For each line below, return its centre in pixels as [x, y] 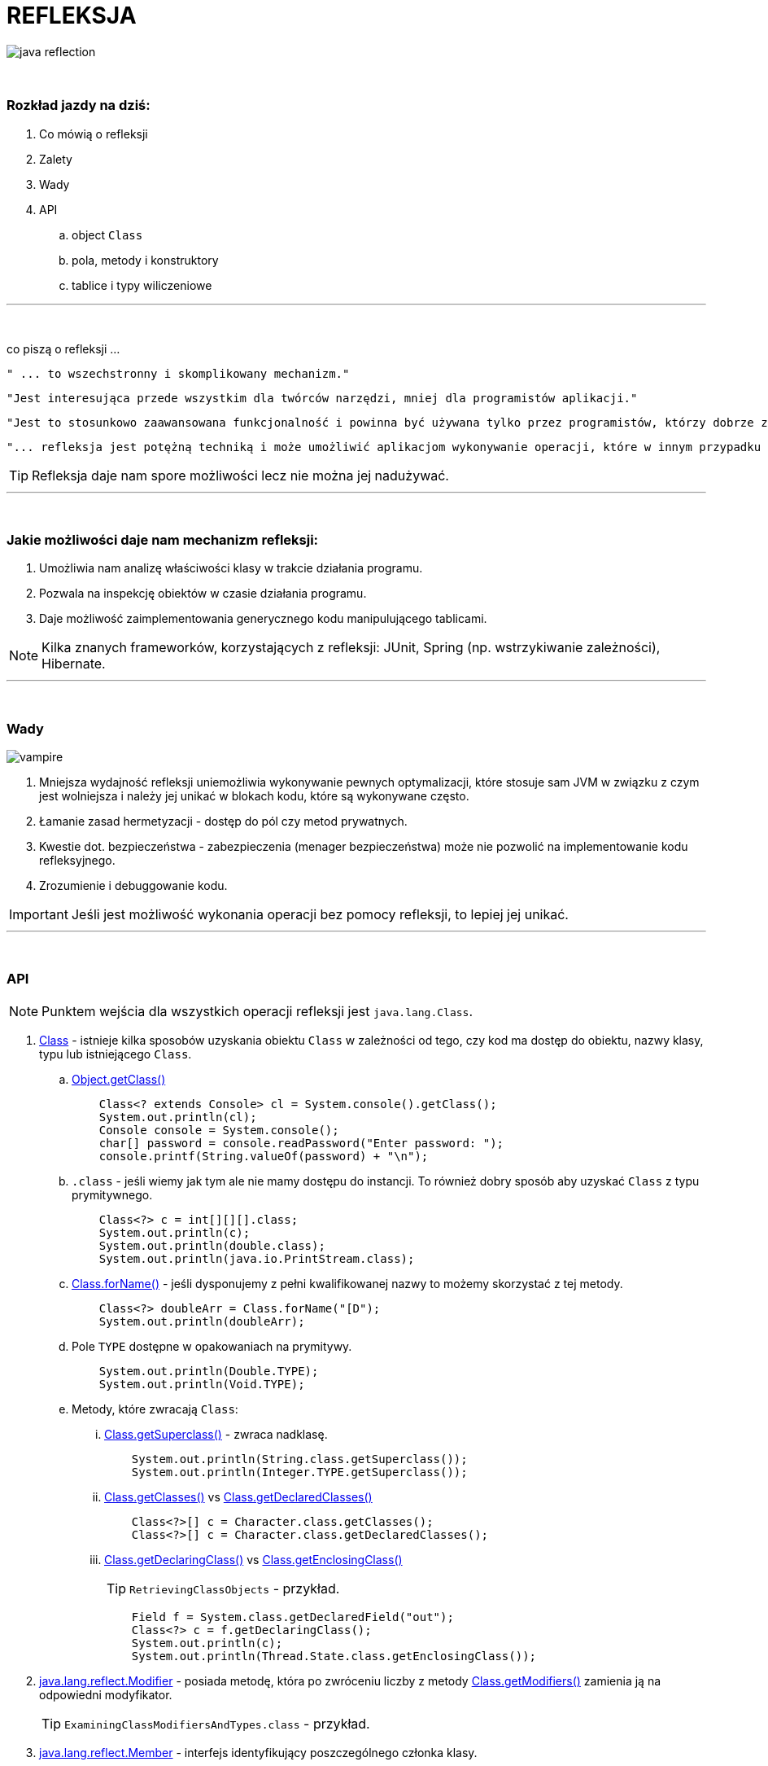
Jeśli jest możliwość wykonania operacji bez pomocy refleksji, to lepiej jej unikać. [320, 914]
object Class [107, 234]
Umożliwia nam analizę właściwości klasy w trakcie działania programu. [231, 568]
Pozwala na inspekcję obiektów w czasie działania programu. [203, 594]
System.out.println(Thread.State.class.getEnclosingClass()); [334, 1656]
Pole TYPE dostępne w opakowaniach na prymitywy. [212, 1346]
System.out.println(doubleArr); [202, 1321]
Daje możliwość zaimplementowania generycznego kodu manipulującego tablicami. [263, 619]
